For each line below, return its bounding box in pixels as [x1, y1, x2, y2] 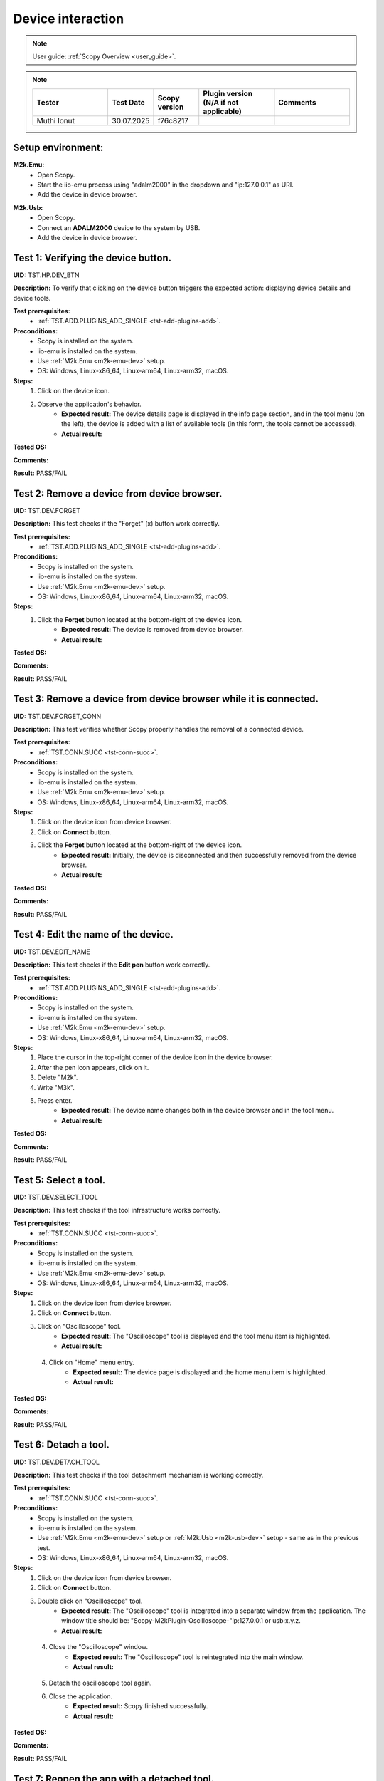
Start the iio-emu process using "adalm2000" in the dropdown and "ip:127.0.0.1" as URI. [37, 180, 294, 189]
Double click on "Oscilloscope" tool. [37, 1596, 143, 1605]
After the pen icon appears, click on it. [37, 1063, 149, 1071]
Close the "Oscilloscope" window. [48, 1643, 149, 1651]
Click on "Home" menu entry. [48, 1358, 134, 1366]
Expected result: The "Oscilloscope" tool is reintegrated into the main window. [73, 1653, 304, 1661]
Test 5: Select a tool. [13, 1174, 106, 1186]
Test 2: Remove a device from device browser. [13, 487, 223, 499]
